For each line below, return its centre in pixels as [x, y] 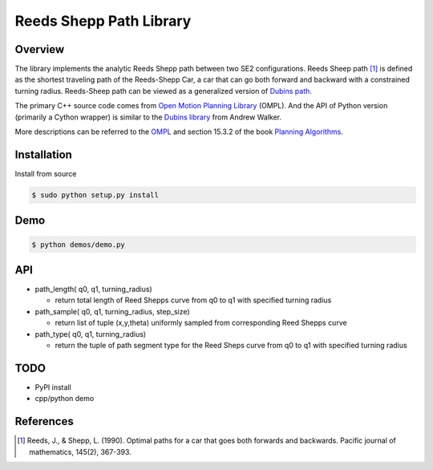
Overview [40, 49]
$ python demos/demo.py [79, 244]
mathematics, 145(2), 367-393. [80, 452]
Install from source [46, 173]
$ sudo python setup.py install [95, 195]
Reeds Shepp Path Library [103, 21]
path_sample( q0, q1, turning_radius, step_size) [112, 311]
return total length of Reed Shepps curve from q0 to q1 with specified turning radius [193, 300]
